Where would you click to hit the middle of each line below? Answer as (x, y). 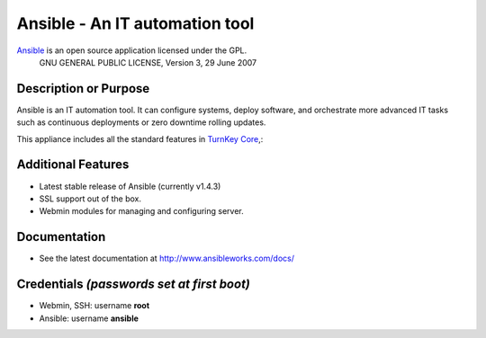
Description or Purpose (83, 89)
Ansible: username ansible (89, 318)
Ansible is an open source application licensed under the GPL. (132, 50)
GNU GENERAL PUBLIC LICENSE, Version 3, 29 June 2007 (148, 62)
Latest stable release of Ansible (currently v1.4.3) (130, 186)
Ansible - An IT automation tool (135, 23)
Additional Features (73, 165)
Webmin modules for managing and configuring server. (142, 211)
